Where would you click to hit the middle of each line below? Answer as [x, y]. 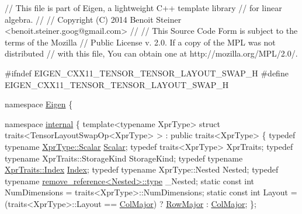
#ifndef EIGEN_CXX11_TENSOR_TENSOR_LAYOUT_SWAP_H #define [147, 73]
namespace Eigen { [39, 104]
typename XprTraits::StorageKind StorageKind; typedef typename [124, 158]
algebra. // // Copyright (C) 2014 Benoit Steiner [93, 19]
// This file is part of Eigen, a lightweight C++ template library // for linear [143, 8]
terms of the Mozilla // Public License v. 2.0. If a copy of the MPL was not [140, 42]
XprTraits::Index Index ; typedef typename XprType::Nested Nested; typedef [142, 169]
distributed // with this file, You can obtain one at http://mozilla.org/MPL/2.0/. [151, 53]
